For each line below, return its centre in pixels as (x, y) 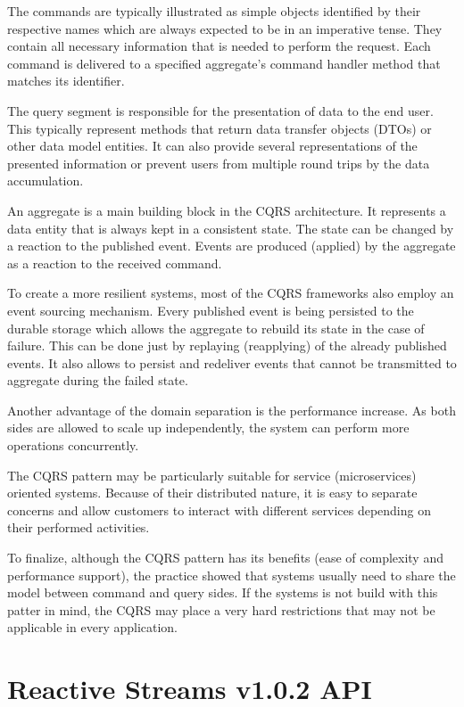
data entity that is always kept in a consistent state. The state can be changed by (231, 228)
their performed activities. (79, 527)
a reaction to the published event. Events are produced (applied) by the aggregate (232, 246)
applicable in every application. (93, 627)
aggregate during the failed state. (98, 380)
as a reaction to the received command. (115, 263)
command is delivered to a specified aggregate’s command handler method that (224, 63)
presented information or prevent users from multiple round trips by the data (219, 163)
